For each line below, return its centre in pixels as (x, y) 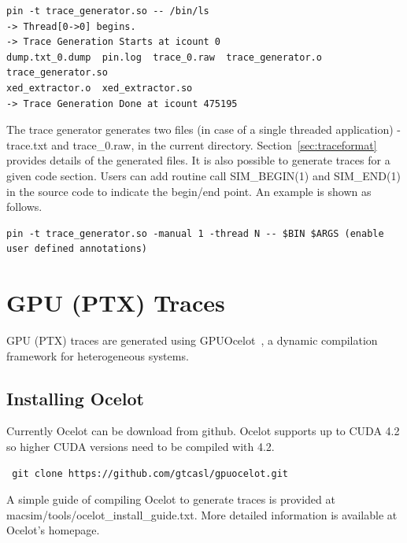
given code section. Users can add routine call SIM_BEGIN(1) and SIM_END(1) (203, 175)
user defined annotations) (77, 249)
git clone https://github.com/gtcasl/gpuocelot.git (150, 473)
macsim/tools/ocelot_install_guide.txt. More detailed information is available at (202, 514)
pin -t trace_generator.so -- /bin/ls (108, 11)
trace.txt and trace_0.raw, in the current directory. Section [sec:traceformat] (192, 144)
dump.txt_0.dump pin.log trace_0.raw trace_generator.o (164, 57)
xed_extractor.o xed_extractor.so (100, 88)
